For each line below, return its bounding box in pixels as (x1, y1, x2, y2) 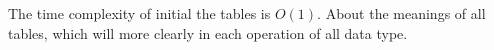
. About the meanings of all (317, 3, 486, 23)
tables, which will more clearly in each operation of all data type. (8, 22, 408, 43)
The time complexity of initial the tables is (8, 3, 271, 23)
